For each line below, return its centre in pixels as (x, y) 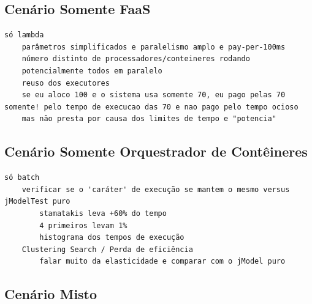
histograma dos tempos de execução (112, 238)
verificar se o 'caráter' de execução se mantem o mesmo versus (156, 189)
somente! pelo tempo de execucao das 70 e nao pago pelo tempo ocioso (151, 107)
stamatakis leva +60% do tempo (103, 213)
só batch (22, 178)
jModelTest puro (37, 202)
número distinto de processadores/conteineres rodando (136, 59)
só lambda (24, 35)
